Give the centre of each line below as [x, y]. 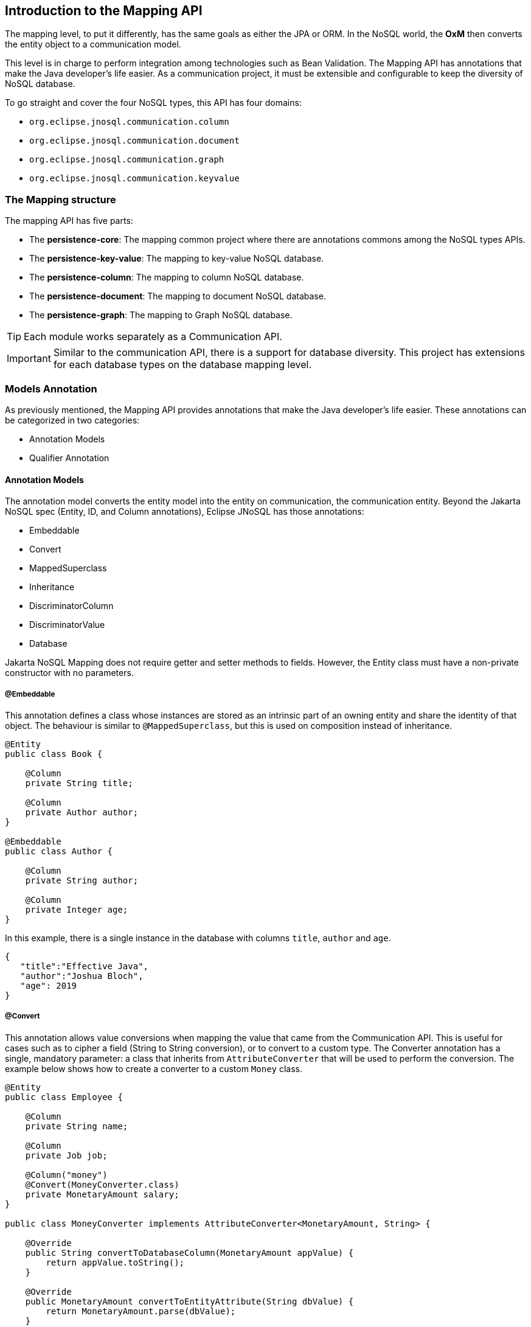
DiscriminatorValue [67, 625]
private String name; [77, 1126]
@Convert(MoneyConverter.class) [102, 1184]
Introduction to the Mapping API [104, 11]
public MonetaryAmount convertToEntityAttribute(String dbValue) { [189, 1301]
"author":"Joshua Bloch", [82, 976]
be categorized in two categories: [72, 420]
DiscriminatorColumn [71, 606]
